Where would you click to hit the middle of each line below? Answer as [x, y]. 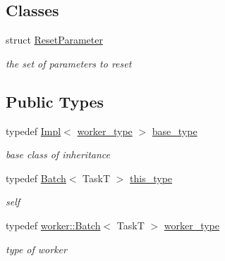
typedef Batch [36, 178]
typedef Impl [34, 130]
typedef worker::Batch [53, 225]
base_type [175, 130]
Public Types [55, 101]
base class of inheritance [58, 154]
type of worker [36, 249]
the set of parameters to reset [69, 63]
